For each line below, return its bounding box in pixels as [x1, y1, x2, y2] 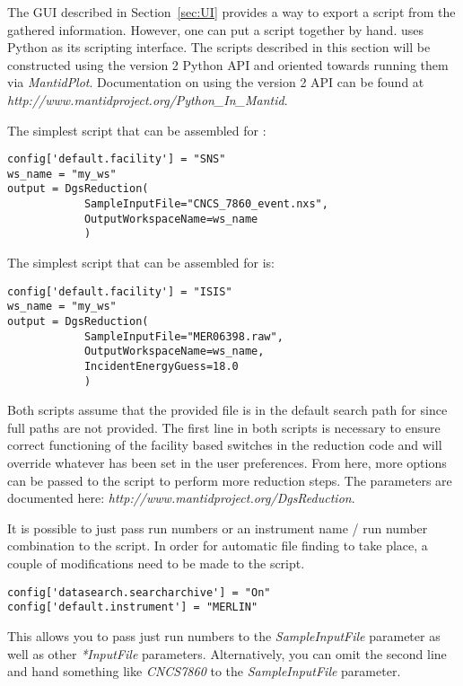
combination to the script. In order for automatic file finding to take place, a [7, 536, 428, 555]
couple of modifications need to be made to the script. [7, 554, 305, 573]
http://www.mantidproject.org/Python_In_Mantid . [7, 90, 288, 109]
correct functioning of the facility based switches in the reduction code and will [7, 435, 442, 454]
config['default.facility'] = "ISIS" [7, 285, 232, 298]
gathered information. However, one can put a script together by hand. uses [7, 20, 424, 39]
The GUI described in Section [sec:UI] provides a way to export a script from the [7, 3, 456, 21]
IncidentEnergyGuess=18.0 [83, 359, 239, 373]
